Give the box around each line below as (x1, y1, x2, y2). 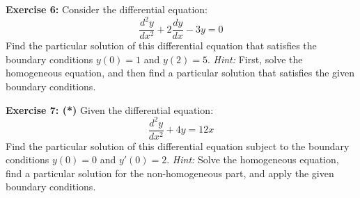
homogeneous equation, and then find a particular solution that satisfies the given (6, 65, 355, 80)
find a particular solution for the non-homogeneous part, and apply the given (6, 165, 334, 180)
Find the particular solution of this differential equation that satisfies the (6, 38, 317, 53)
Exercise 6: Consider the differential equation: (6, 2, 208, 16)
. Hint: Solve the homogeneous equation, (166, 152, 339, 167)
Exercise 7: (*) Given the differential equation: (6, 102, 214, 117)
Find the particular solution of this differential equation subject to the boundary (6, 138, 350, 153)
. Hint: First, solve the (207, 51, 303, 66)
